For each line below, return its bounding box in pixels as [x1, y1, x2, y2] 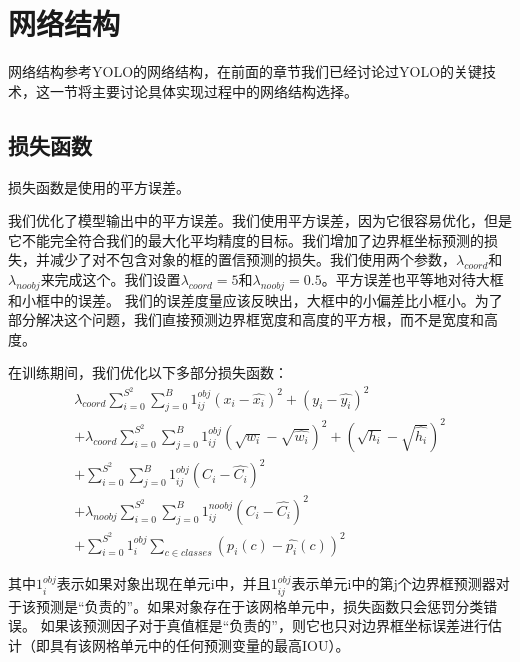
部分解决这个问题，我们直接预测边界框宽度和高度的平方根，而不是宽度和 [8, 309, 484, 330]
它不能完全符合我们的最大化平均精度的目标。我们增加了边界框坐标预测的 [8, 229, 484, 250]
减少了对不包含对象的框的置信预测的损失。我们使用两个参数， [49, 249, 456, 270]
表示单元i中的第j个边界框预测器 [291, 573, 496, 594]
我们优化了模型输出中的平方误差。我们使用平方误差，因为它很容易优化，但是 [8, 210, 512, 231]
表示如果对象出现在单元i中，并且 [56, 573, 271, 594]
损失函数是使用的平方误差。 [8, 176, 190, 197]
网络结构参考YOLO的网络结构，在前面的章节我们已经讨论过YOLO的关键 [8, 61, 483, 82]
